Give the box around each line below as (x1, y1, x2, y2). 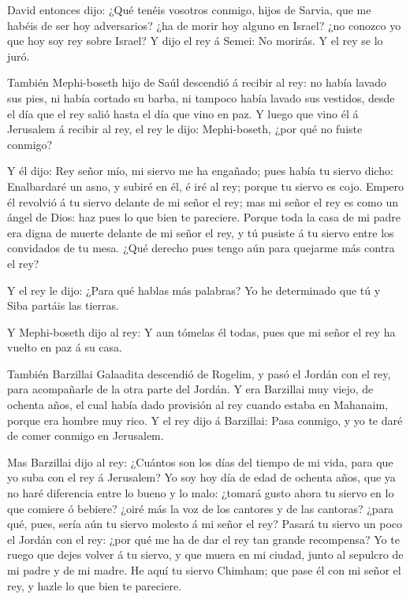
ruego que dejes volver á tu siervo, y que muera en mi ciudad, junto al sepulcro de (7, 546, 404, 563)
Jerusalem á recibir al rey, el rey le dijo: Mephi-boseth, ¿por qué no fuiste (7, 121, 363, 137)
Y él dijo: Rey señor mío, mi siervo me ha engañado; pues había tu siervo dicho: (7, 162, 393, 179)
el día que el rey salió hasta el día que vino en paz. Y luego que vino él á (7, 105, 359, 121)
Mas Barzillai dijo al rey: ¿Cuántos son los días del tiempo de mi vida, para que (7, 453, 393, 470)
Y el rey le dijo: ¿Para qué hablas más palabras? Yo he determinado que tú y (7, 281, 381, 298)
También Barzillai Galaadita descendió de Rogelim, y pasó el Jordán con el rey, (7, 365, 391, 381)
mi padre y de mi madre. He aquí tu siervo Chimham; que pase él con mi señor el (7, 562, 401, 578)
